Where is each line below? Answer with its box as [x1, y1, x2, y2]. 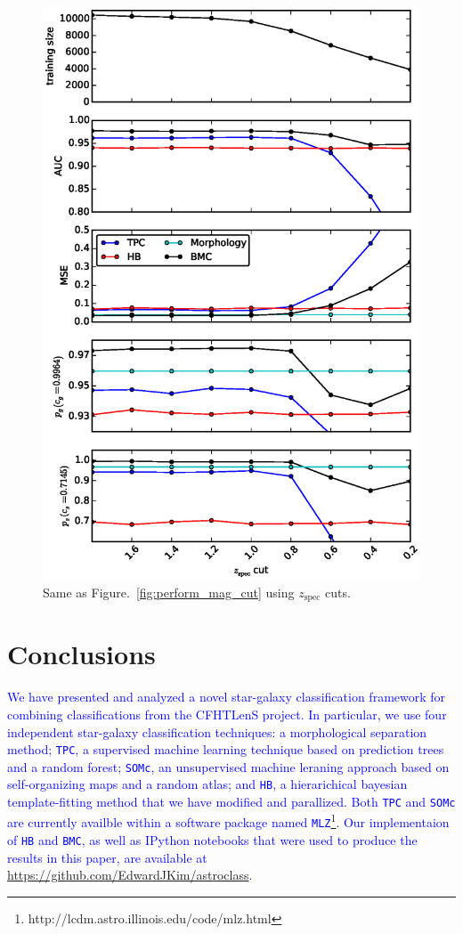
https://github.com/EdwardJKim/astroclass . [7, 865, 253, 884]
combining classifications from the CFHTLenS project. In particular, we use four [7, 704, 447, 723]
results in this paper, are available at [7, 848, 207, 866]
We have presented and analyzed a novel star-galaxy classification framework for [7, 687, 446, 706]
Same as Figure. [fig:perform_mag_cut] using [43, 582, 295, 601]
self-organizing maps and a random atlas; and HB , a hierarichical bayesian [7, 775, 408, 793]
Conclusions [7, 636, 156, 672]
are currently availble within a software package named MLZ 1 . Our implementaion [7, 810, 450, 832]
